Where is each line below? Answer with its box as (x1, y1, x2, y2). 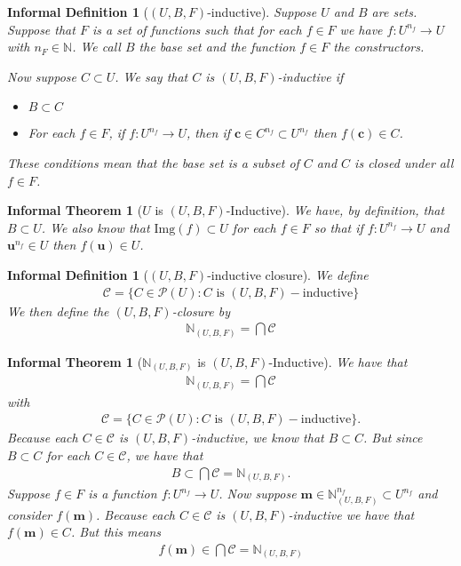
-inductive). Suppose (207, 3, 317, 20)
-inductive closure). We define (207, 265, 369, 283)
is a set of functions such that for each (91, 20, 302, 38)
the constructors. (333, 37, 425, 56)
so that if (314, 218, 363, 236)
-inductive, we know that (191, 428, 324, 447)
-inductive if (277, 67, 344, 85)
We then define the (7, 301, 109, 320)
